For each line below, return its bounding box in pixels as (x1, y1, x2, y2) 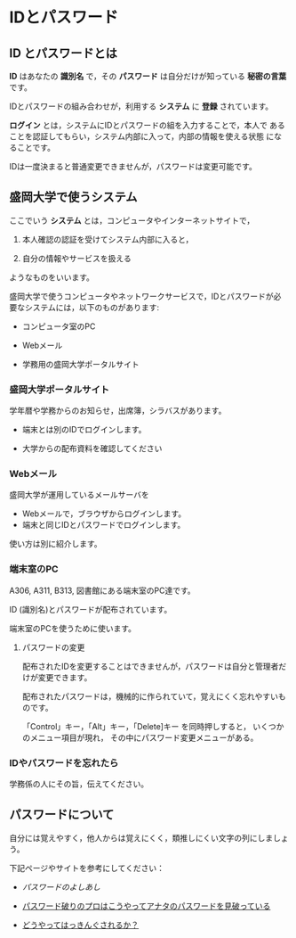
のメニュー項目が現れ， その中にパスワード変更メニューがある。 (21, 732, 259, 743)
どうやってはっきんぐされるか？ (21, 919, 140, 930)
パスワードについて (9, 807, 115, 822)
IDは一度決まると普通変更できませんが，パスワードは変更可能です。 (9, 161, 258, 171)
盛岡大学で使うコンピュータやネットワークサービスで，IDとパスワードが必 (9, 291, 282, 301)
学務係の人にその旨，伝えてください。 (9, 778, 149, 789)
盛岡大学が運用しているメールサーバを (9, 490, 149, 500)
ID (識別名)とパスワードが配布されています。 (9, 604, 172, 614)
